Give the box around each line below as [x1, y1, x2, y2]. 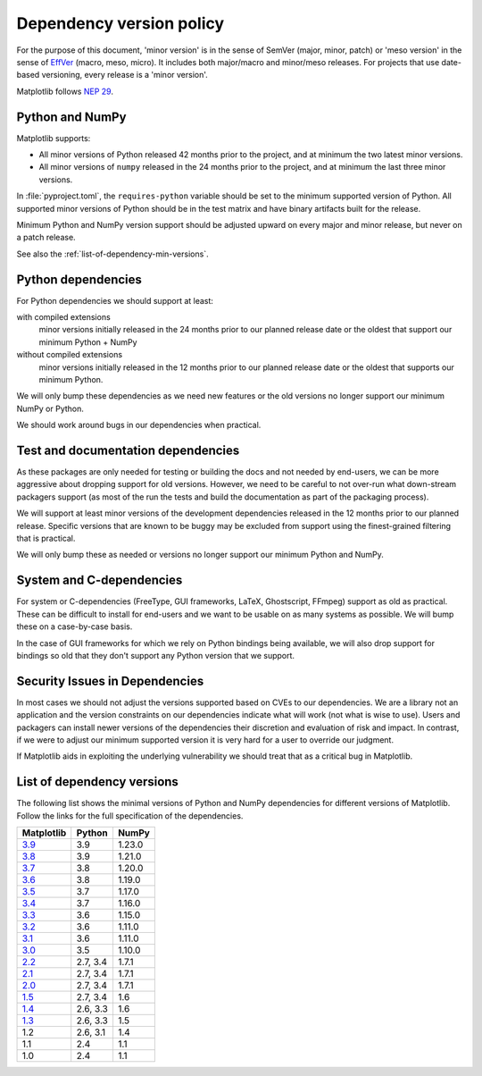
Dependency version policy [16, 13, 225, 33]
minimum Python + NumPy [38, 336, 137, 348]
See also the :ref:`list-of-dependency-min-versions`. [16, 248, 209, 259]
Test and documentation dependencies [16, 442, 240, 458]
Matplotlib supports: [16, 132, 91, 143]
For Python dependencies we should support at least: [16, 295, 214, 306]
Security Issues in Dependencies [16, 673, 204, 688]
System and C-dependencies [16, 573, 183, 588]
